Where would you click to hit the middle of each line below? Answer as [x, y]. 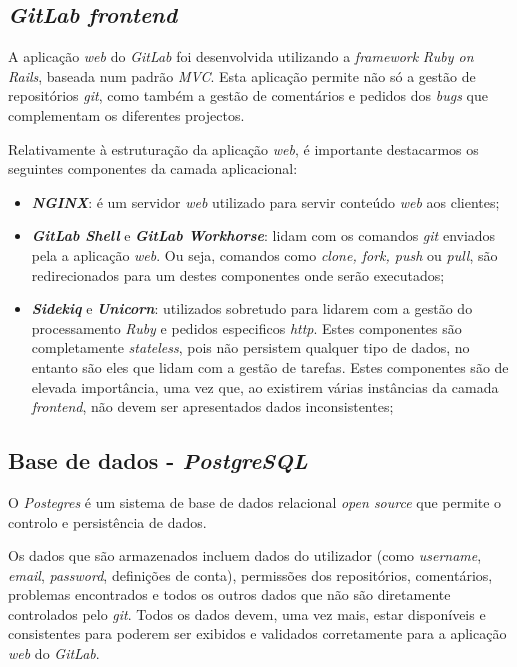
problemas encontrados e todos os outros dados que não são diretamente [229, 594]
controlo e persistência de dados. [107, 521]
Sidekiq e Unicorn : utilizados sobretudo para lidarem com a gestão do [252, 308]
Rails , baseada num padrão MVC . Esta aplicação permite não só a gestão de [242, 75]
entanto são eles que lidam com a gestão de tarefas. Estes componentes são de [270, 366]
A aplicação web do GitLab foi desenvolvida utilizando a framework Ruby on [241, 56]
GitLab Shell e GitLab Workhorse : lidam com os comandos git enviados [263, 235]
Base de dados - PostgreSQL [158, 460]
